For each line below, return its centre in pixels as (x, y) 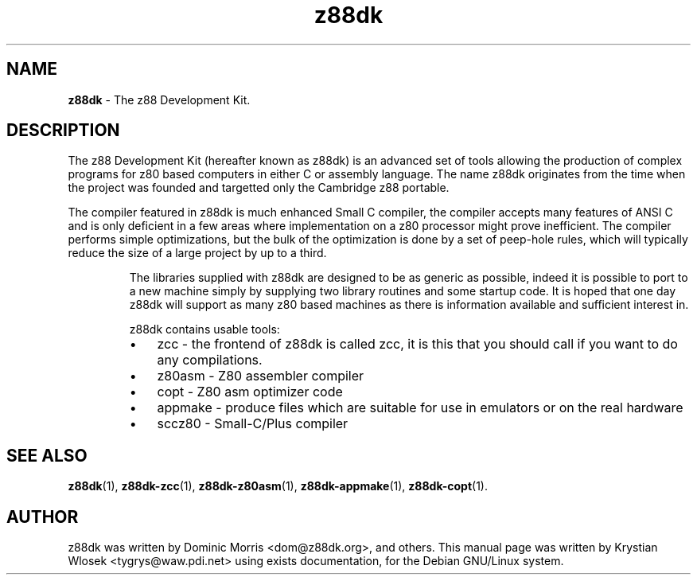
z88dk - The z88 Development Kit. (159, 99)
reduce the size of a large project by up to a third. (197, 253)
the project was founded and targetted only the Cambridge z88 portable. (259, 188)
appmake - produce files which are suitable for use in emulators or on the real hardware (420, 408)
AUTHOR (43, 517)
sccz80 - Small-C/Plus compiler (253, 424)
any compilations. (210, 360)
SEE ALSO (47, 455)
